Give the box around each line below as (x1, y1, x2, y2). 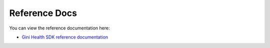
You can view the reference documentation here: (9, 25, 110, 31)
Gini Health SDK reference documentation (21, 34, 108, 40)
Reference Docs (9, 7, 77, 18)
